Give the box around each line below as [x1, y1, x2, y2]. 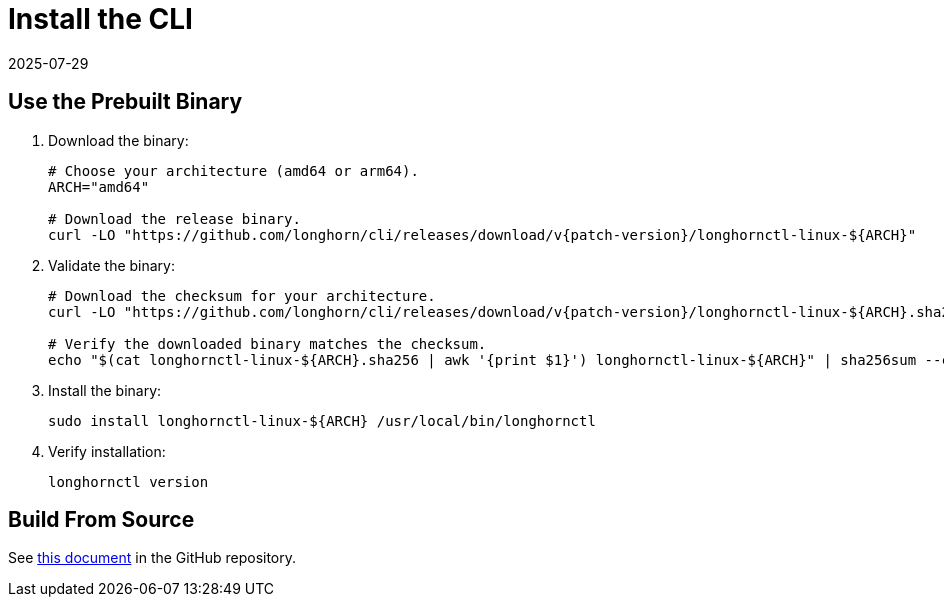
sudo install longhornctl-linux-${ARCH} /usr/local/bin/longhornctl [48, 412, 596, 429]
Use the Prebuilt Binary [8, 89, 243, 115]
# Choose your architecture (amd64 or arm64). [48, 162, 419, 179]
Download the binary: [48, 131, 189, 149]
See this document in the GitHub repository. [8, 549, 297, 567]
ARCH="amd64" [48, 178, 150, 195]
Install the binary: [48, 381, 162, 399]
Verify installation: [48, 442, 166, 460]
